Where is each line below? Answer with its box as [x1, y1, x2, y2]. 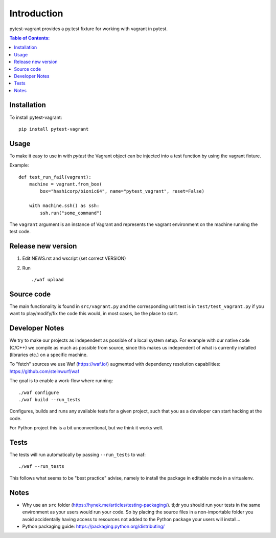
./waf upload [31, 277, 64, 283]
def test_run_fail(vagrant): [18, 174, 91, 180]
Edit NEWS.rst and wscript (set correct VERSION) [22, 255, 126, 261]
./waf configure [18, 389, 59, 396]
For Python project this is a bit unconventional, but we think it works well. [9, 425, 164, 431]
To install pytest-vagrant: [9, 114, 62, 120]
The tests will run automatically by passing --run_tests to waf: [9, 451, 146, 458]
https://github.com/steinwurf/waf [9, 368, 80, 374]
